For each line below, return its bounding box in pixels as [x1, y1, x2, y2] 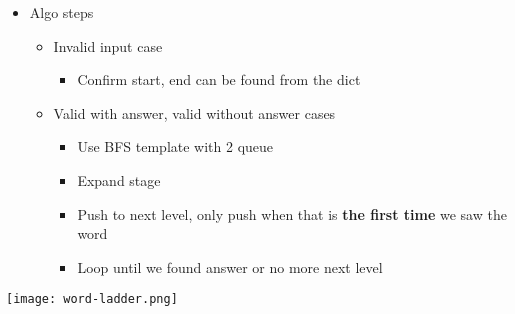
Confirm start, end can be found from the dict [77, 69, 361, 90]
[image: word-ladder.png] [6, 292, 178, 307]
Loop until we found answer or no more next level [77, 256, 383, 277]
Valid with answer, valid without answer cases [53, 102, 336, 123]
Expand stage [77, 169, 161, 190]
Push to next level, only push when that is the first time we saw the [77, 203, 507, 224]
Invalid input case [53, 35, 163, 56]
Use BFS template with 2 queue [77, 136, 274, 157]
